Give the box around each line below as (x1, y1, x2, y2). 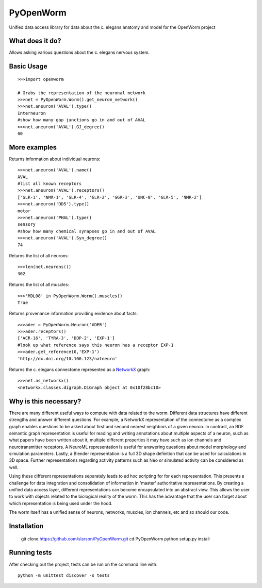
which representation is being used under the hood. (9, 500, 113, 506)
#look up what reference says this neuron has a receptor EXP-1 (17, 342, 174, 348)
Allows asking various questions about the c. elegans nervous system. (9, 50, 150, 55)
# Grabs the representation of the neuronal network (17, 90, 146, 96)
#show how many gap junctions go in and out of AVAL (17, 117, 146, 123)
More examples (9, 143, 57, 151)
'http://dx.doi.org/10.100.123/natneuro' (17, 356, 117, 361)
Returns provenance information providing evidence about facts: (9, 311, 138, 317)
